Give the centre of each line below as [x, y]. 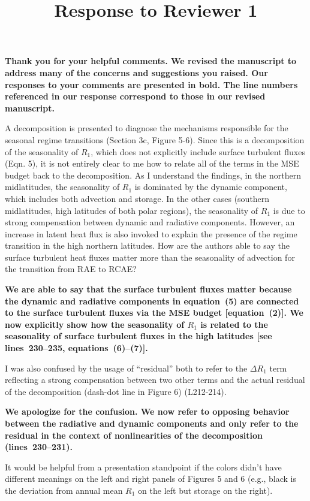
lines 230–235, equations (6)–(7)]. [76, 348]
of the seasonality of [42, 151]
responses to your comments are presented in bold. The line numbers [151, 84]
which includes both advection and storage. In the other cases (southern [137, 198]
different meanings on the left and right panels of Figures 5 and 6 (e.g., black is [151, 479]
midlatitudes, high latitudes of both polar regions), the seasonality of [132, 210]
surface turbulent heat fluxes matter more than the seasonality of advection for [150, 257]
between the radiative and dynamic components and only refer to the [152, 423]
